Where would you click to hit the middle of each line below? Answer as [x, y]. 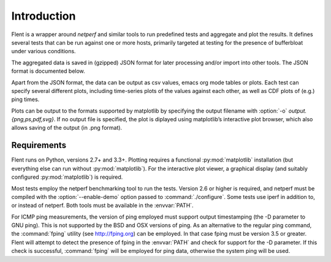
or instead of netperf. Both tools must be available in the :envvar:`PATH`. [102, 206]
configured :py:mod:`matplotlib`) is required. [67, 177]
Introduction [44, 16]
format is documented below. [48, 71]
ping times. [25, 99]
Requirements [39, 145]
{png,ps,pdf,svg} [33, 119]
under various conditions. [44, 51]
